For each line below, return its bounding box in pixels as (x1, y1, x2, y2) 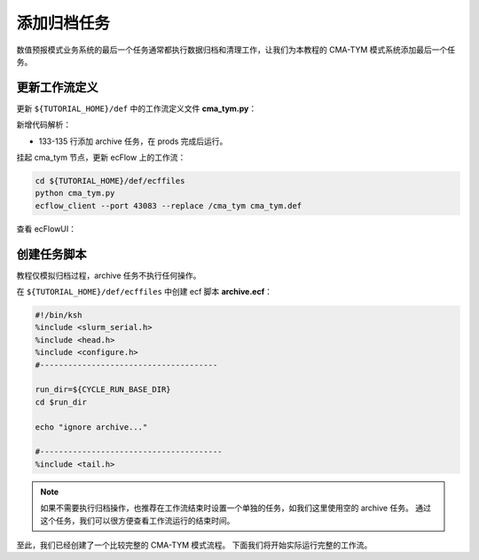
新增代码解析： (16, 120, 71, 130)
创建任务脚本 (16, 247, 87, 262)
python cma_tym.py (35, 188, 115, 199)
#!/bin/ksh (35, 311, 82, 320)
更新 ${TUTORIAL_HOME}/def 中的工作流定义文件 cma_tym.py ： (16, 103, 257, 114)
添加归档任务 (16, 13, 111, 33)
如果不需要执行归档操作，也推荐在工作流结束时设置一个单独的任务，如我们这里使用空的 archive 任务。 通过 (40, 502, 432, 514)
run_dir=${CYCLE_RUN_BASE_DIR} (35, 384, 172, 395)
